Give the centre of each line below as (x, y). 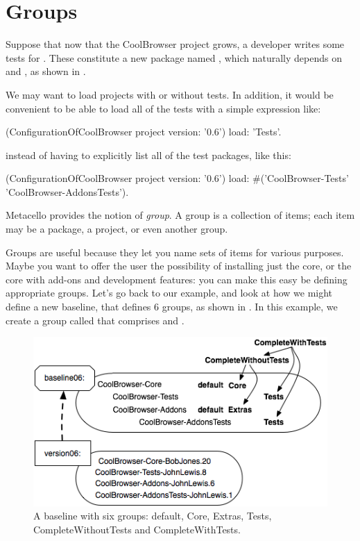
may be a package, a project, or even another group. (117, 229)
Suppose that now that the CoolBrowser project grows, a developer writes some (175, 44)
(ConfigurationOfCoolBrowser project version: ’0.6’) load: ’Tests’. (144, 132)
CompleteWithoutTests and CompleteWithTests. (137, 529)
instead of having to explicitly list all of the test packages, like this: (148, 155)
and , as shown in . (46, 71)
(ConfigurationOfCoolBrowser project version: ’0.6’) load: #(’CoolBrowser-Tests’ (177, 178)
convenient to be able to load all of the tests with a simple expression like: (163, 108)
